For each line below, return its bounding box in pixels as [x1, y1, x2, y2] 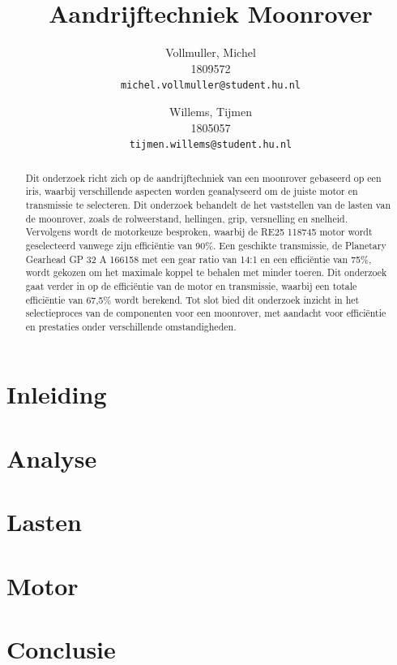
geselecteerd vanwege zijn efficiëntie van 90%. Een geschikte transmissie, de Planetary [25, 238, 386, 252]
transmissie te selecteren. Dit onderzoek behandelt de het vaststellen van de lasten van [25, 197, 391, 211]
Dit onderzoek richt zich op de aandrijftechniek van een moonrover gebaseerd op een [25, 171, 382, 184]
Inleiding [6, 378, 107, 411]
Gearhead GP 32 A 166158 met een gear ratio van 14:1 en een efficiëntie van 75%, [25, 252, 372, 266]
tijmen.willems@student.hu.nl [129, 139, 292, 151]
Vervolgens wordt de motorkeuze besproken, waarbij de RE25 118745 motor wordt [25, 225, 373, 239]
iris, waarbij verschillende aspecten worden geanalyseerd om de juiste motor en [25, 184, 358, 198]
